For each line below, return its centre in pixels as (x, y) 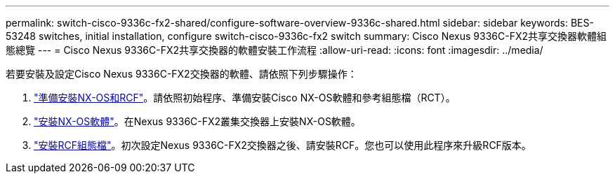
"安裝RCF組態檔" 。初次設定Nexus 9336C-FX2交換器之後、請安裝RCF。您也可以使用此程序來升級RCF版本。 (283, 145)
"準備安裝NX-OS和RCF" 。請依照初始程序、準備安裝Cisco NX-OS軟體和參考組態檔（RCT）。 (245, 98)
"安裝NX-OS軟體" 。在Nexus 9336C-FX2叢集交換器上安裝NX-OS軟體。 (197, 121)
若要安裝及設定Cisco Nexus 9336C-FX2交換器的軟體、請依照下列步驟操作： (181, 74)
